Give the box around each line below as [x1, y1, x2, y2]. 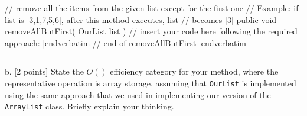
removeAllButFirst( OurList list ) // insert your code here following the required [5, 25, 298, 37]
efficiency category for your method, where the [110, 65, 279, 78]
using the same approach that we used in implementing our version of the [5, 88, 271, 101]
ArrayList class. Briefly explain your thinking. [5, 100, 174, 112]
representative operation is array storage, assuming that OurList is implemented [5, 76, 296, 89]
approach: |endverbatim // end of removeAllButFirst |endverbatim [5, 36, 247, 49]
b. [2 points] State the [5, 65, 84, 78]
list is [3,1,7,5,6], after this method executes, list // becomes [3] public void [5, 13, 277, 25]
